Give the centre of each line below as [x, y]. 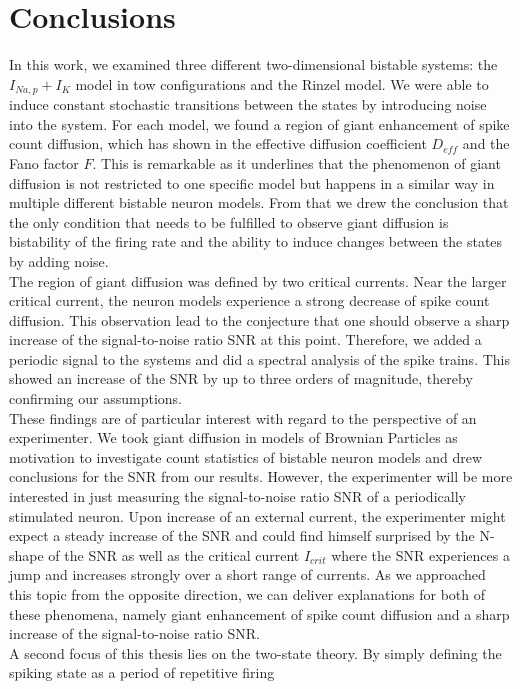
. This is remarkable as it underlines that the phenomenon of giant [296, 162]
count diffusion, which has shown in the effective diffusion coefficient [218, 143]
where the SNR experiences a [420, 554]
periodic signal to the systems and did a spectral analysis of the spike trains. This [259, 358]
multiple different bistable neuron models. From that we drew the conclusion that [259, 202]
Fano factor [44, 162]
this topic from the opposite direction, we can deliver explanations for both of [247, 594]
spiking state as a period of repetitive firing [142, 672]
